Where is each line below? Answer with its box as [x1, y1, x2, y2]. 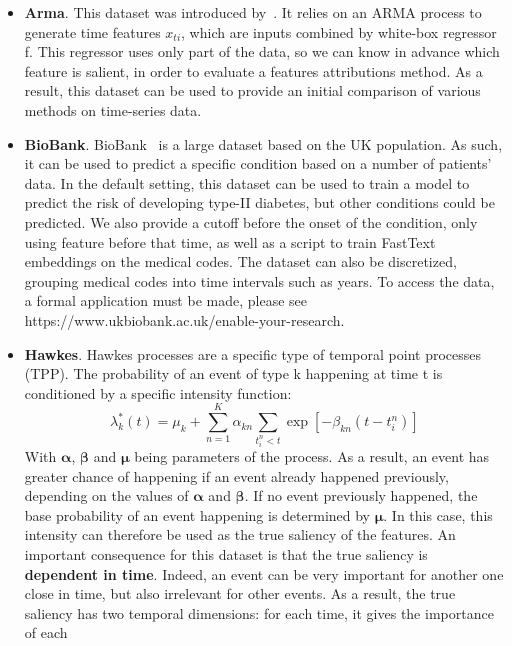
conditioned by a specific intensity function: [24, 382, 292, 403]
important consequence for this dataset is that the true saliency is [24, 543, 428, 564]
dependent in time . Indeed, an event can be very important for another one [24, 563, 504, 584]
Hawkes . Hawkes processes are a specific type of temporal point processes [24, 343, 482, 364]
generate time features [24, 21, 161, 42]
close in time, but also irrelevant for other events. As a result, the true [24, 583, 456, 604]
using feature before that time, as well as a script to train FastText [24, 231, 436, 252]
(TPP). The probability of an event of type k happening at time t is [24, 363, 443, 384]
